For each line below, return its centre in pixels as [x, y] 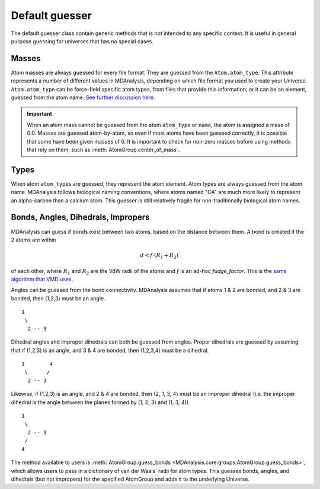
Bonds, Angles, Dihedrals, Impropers [80, 217]
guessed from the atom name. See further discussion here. [83, 97]
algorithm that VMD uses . [42, 280]
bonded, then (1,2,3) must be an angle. [58, 298]
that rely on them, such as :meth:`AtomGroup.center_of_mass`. [103, 150]
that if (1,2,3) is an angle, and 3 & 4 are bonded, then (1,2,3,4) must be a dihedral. [110, 350]
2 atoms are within [33, 240]
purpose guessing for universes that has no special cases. [82, 41]
